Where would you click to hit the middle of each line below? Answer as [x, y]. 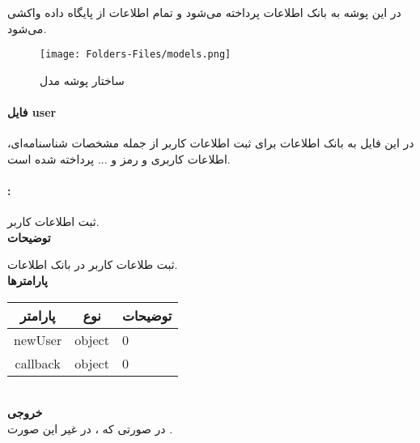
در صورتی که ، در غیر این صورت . [90, 428]
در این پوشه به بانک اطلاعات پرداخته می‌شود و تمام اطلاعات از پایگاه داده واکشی [204, 12]
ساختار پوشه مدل [82, 80]
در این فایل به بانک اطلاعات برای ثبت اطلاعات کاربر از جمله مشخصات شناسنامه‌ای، [211, 143]
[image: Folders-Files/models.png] [136, 55]
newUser [38, 339]
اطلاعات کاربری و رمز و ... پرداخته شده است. [119, 158]
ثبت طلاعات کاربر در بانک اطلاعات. [93, 264]
